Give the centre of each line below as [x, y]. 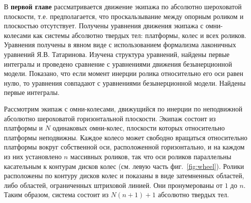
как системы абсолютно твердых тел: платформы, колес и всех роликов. [140, 35]
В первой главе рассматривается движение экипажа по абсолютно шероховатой [123, 6]
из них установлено [33, 156]
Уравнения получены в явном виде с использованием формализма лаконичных [120, 45]
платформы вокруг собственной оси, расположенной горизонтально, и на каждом [124, 147]
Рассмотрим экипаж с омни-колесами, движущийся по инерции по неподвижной [123, 108]
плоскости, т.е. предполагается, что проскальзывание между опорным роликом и [124, 16]
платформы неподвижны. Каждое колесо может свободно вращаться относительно [126, 137]
